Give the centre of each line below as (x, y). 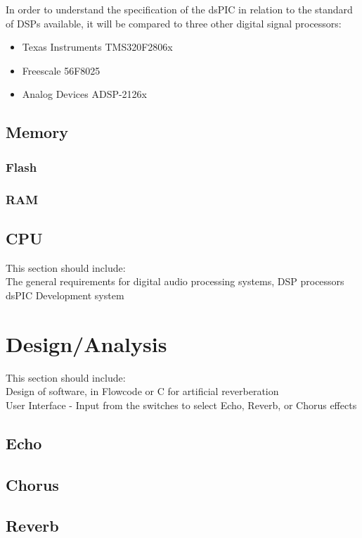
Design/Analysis (86, 343)
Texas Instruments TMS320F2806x (97, 47)
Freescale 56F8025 (61, 70)
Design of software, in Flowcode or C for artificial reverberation (142, 391)
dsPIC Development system (65, 295)
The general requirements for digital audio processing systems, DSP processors (175, 281)
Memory (37, 132)
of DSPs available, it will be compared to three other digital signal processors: (174, 23)
